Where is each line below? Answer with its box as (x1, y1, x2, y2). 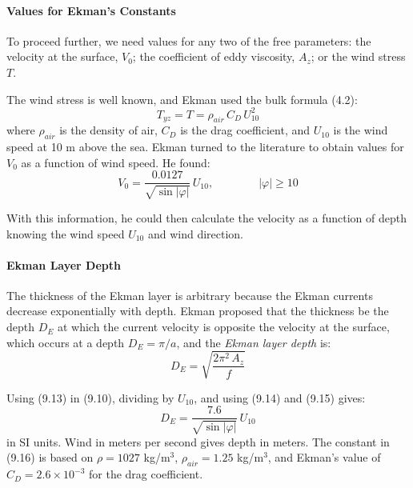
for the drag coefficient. (89, 466, 203, 482)
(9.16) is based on (6, 449, 94, 466)
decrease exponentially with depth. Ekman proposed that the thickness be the (6, 302, 389, 319)
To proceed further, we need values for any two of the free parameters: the (6, 32, 371, 49)
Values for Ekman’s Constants (6, 2, 176, 18)
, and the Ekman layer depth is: (176, 334, 331, 350)
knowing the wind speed (6, 225, 125, 242)
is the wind (333, 122, 388, 138)
